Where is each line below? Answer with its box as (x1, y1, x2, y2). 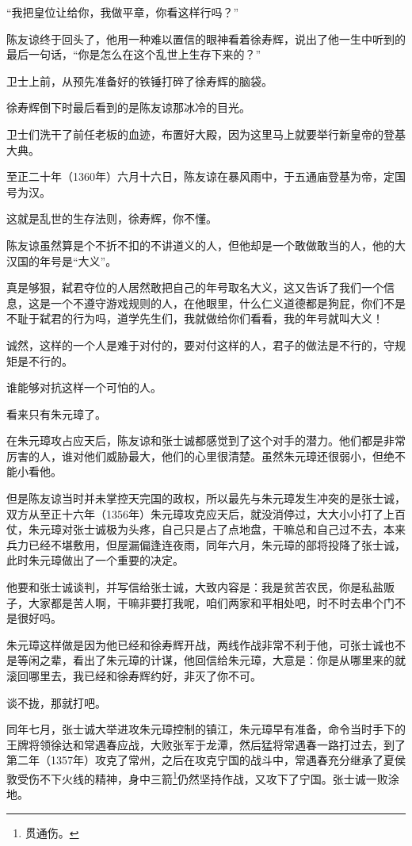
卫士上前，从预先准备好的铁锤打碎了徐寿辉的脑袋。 (6, 72, 273, 89)
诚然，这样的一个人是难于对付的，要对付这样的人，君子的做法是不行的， (6, 336, 383, 353)
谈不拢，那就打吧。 (6, 694, 106, 710)
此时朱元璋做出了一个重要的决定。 (6, 552, 184, 568)
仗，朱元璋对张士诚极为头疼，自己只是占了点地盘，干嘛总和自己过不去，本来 (6, 521, 406, 538)
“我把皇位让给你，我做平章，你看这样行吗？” (6, 4, 239, 20)
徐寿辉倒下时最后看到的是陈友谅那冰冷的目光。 (6, 99, 250, 116)
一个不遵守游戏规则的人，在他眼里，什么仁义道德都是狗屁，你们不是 (50, 294, 406, 311)
